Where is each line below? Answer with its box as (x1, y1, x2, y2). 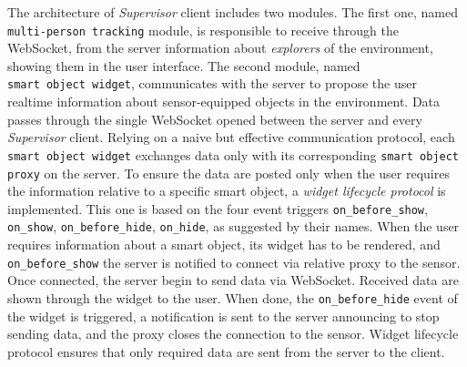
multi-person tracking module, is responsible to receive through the (7, 20, 399, 39)
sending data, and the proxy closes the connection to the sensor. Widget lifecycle (7, 324, 459, 343)
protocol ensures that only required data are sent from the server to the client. (7, 342, 445, 361)
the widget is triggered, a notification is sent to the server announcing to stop (7, 306, 440, 325)
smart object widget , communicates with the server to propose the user (7, 74, 417, 93)
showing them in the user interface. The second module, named (7, 56, 360, 75)
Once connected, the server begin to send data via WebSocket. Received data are (7, 270, 459, 290)
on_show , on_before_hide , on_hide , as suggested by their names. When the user (7, 217, 460, 236)
